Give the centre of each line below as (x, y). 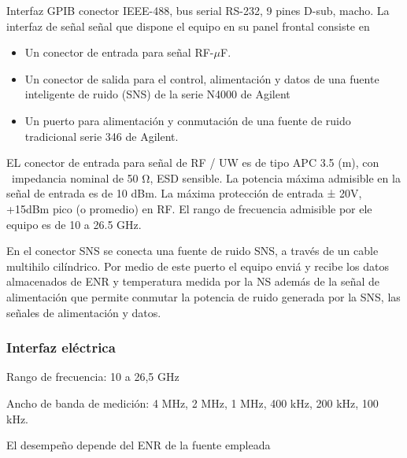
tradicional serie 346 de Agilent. (102, 136)
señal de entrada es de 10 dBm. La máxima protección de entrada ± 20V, (184, 193)
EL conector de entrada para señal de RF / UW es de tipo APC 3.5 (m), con (193, 163)
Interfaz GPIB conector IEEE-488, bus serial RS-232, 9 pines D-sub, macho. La (198, 10)
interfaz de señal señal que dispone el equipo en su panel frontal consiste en (188, 26)
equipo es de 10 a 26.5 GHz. (74, 224)
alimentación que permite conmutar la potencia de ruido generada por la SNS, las (203, 296)
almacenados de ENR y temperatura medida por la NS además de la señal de (193, 281)
